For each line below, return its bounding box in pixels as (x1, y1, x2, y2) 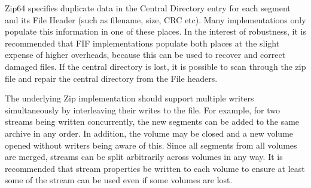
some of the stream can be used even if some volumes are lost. (5, 174, 233, 186)
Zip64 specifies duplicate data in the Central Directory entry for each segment (5, 2, 291, 14)
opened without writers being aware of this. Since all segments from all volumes (5, 138, 297, 151)
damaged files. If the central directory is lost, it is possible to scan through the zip (5, 60, 306, 72)
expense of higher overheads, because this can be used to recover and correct (5, 48, 286, 61)
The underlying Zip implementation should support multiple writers (5, 92, 254, 104)
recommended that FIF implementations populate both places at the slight (5, 36, 280, 49)
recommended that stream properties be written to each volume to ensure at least (5, 162, 305, 174)
